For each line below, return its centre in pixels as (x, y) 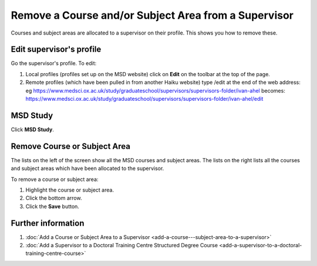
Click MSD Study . (32, 129)
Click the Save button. (52, 206)
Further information (48, 223)
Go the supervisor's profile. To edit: (54, 63)
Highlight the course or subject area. (70, 190)
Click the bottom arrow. (54, 198)
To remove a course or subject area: (55, 179)
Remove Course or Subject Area (70, 146)
